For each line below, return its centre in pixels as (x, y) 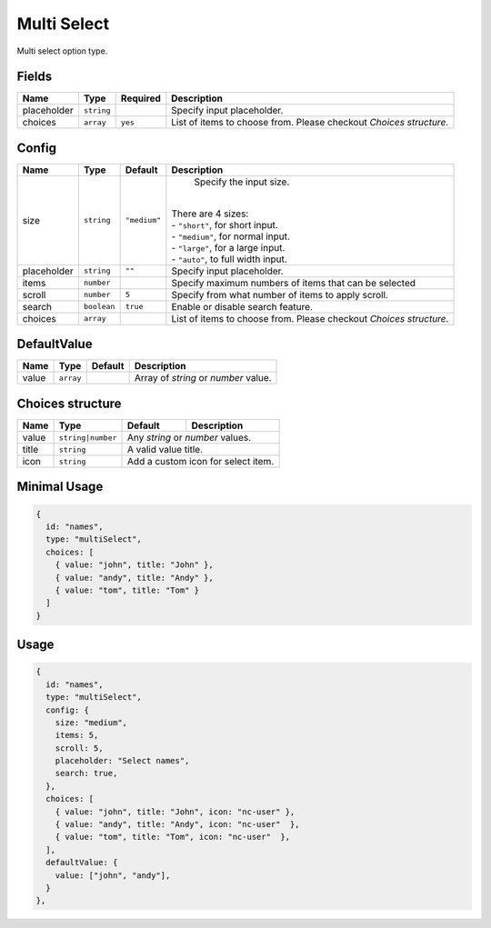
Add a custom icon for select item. (201, 461)
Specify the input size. (242, 182)
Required (140, 98)
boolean (99, 307)
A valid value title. (165, 449)
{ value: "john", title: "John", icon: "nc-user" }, (175, 812)
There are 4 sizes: (210, 214)
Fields (35, 77)
